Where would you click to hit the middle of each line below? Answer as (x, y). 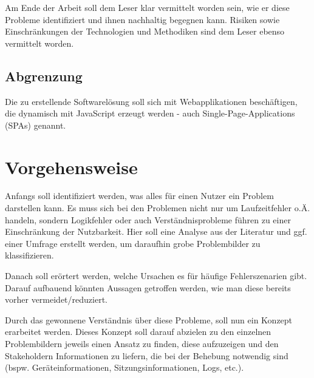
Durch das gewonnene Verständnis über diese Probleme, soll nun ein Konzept (149, 319)
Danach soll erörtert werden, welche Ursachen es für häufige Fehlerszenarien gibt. (156, 276)
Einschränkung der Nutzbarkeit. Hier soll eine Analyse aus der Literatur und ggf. (156, 231)
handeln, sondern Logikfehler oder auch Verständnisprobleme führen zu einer (148, 219)
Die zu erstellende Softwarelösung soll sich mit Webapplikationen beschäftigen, (151, 101)
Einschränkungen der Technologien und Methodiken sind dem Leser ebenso (145, 31)
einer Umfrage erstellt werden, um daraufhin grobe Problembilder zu (133, 243)
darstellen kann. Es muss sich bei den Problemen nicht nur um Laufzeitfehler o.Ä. (158, 208)
